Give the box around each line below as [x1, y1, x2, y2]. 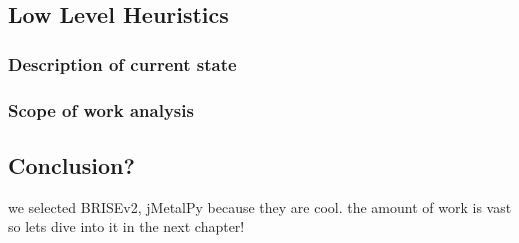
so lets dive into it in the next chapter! [8, 216, 245, 237]
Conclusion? [8, 149, 135, 180]
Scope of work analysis [8, 97, 194, 122]
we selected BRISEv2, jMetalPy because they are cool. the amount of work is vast [8, 196, 512, 217]
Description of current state [8, 51, 237, 76]
